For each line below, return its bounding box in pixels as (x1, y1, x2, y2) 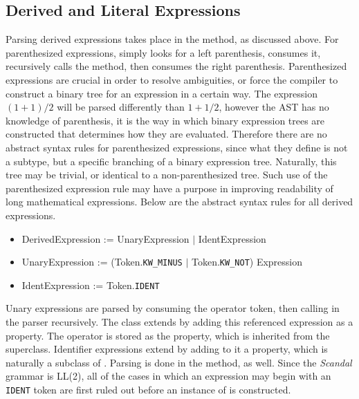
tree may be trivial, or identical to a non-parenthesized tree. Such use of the (6, 167, 328, 182)
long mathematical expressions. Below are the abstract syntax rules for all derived (6, 194, 353, 209)
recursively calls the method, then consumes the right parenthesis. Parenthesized (6, 59, 347, 73)
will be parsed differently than (57, 100, 185, 114)
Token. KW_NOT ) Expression (192, 254, 303, 269)
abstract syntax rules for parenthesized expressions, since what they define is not (6, 140, 348, 154)
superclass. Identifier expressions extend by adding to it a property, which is (6, 342, 328, 356)
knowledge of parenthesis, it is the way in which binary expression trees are (6, 113, 325, 127)
